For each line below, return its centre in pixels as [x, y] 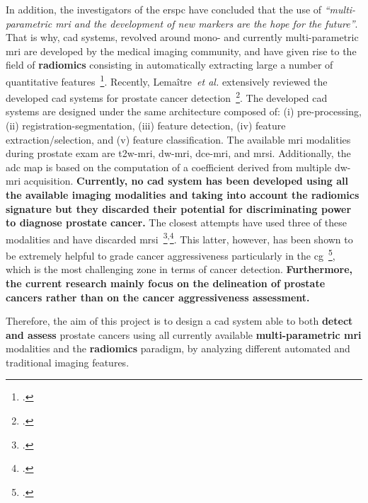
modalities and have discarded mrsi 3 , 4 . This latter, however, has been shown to [179, 238]
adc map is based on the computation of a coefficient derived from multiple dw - [178, 167]
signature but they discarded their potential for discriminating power [179, 208]
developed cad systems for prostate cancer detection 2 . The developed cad [167, 97]
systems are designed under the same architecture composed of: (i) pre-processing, [184, 111]
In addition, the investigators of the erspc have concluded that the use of [164, 9]
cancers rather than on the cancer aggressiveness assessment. [158, 297]
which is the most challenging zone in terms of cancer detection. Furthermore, [179, 269]
